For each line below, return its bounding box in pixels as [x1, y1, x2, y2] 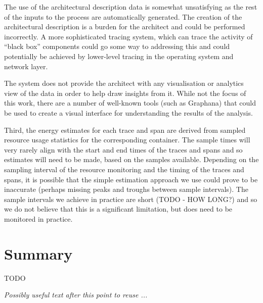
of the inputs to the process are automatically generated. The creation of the [4, 11, 242, 22]
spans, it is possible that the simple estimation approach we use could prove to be [4, 174, 258, 184]
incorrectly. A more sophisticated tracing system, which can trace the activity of [4, 31, 253, 41]
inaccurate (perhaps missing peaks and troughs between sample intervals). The [4, 184, 248, 194]
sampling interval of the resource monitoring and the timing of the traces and [4, 164, 244, 174]
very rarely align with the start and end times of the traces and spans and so [4, 144, 243, 155]
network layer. [4, 61, 48, 71]
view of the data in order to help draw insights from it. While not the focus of [4, 87, 246, 98]
